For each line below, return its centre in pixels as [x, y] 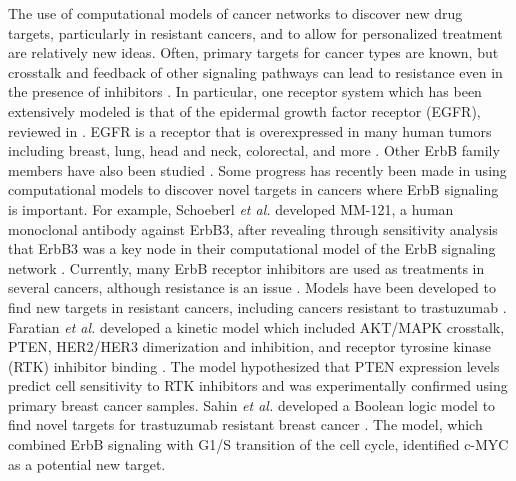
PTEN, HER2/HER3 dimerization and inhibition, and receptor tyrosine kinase [249, 346]
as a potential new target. [87, 463]
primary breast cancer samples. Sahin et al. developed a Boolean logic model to [252, 404]
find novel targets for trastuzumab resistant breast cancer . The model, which [245, 424]
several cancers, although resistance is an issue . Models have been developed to [252, 287]
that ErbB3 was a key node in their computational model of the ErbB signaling [252, 248]
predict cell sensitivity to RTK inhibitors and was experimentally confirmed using [258, 385]
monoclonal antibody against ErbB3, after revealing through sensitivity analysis [253, 228]
